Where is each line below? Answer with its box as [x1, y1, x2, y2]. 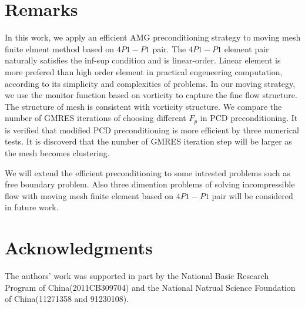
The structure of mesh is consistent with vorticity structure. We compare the [5, 100, 282, 112]
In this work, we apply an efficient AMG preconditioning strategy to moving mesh [5, 31, 301, 43]
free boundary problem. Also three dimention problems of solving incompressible [5, 178, 295, 190]
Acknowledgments [5, 236, 153, 260]
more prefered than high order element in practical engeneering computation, [5, 65, 283, 78]
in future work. [5, 201, 59, 213]
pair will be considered [212, 189, 293, 201]
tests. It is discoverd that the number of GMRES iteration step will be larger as [5, 135, 292, 147]
